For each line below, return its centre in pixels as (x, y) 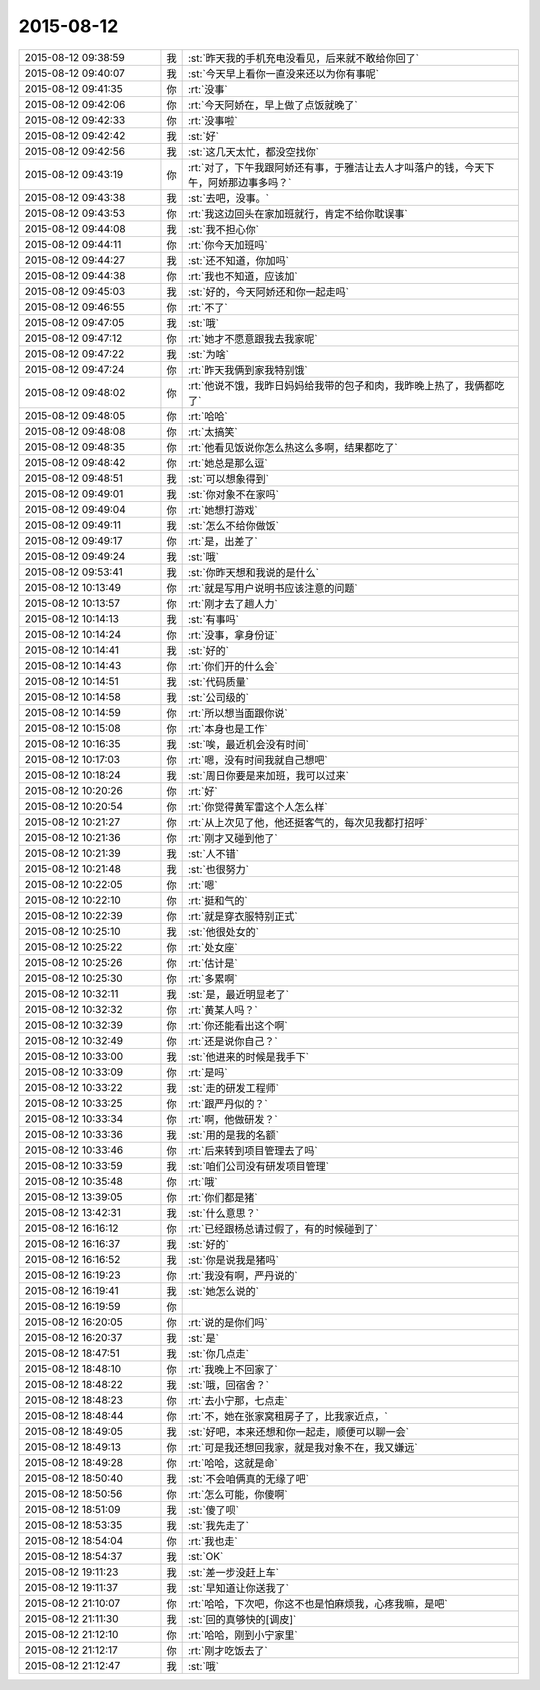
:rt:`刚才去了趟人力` (233, 603)
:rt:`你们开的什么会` (233, 666)
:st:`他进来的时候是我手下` (248, 1057)
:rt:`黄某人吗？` (223, 1010)
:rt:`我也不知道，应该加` (243, 276)
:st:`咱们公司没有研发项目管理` (258, 1166)
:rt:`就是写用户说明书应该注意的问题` (273, 588)
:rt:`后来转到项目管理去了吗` (253, 1150)
